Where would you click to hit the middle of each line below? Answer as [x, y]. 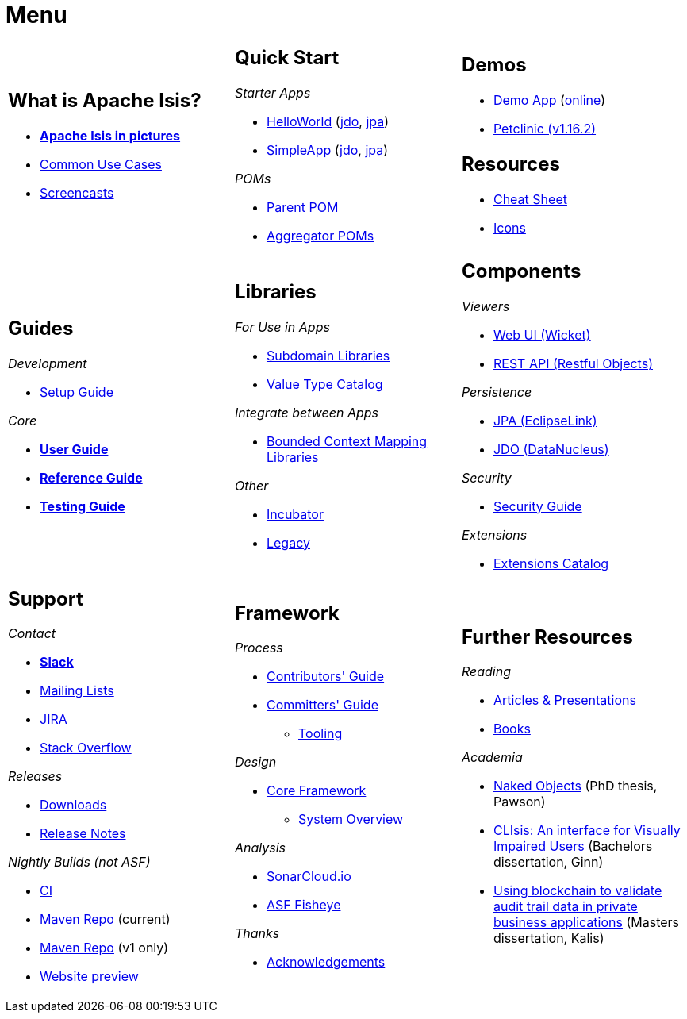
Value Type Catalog [324, 384]
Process [259, 648]
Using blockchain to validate [578, 891]
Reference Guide [91, 477]
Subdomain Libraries [328, 355]
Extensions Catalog [551, 563]
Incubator [295, 514]
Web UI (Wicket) [542, 335]
